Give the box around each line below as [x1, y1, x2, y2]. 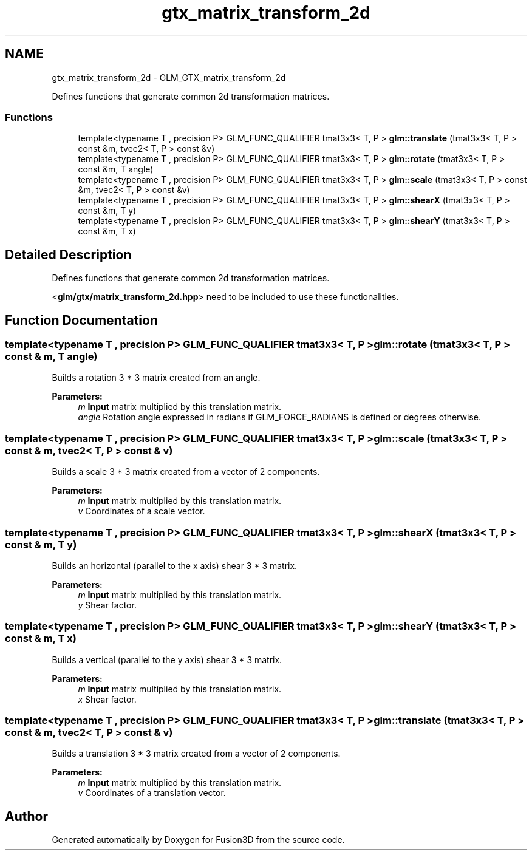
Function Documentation [5, 312, 158, 328]
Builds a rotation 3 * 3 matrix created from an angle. [52, 372, 261, 383]
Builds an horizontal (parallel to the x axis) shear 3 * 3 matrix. [52, 560, 298, 571]
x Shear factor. [78, 693, 137, 704]
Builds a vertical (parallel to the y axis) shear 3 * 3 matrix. [52, 654, 282, 665]
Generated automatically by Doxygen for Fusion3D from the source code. [52, 834, 345, 845]
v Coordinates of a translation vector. [78, 788, 226, 799]
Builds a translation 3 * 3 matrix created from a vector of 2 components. [52, 748, 341, 759]
